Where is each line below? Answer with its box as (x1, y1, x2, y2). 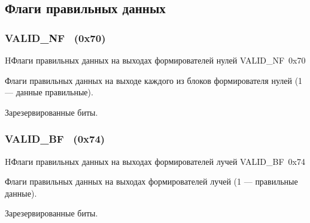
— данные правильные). (5, 86, 93, 98)
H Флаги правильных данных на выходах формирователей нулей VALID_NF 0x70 (5, 54, 306, 66)
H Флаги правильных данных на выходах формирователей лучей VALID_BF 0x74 (5, 155, 306, 167)
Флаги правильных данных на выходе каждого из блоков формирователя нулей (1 (5, 74, 303, 86)
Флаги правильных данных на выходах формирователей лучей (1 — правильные (5, 175, 298, 188)
